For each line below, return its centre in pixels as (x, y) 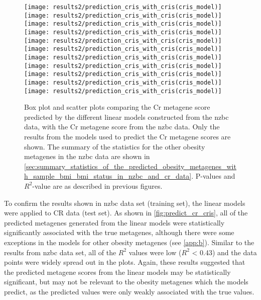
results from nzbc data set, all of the (60, 252)
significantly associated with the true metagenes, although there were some (119, 232)
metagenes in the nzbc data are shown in (87, 156)
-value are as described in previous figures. (97, 185)
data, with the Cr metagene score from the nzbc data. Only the (122, 127)
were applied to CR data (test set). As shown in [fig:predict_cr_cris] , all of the (126, 213)
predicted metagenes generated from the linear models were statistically (114, 222)
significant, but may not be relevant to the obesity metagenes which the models (126, 282)
